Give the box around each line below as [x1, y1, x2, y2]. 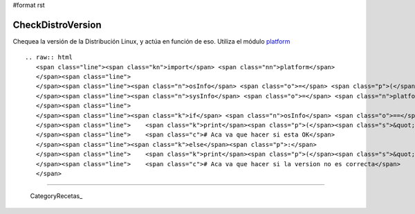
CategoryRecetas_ [30, 192, 83, 200]
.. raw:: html [25, 53, 73, 62]
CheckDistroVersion [12, 19, 102, 30]
